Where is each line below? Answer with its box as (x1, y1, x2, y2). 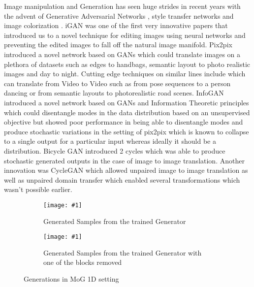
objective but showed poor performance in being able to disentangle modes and (4, 117, 243, 127)
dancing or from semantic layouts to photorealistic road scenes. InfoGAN (4, 88, 224, 98)
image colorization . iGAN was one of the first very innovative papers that (4, 20, 228, 31)
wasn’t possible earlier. (4, 184, 72, 194)
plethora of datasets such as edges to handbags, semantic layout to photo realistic (4, 59, 250, 69)
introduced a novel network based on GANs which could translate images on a (4, 49, 241, 59)
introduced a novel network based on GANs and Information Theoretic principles (4, 97, 249, 107)
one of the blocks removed (43, 257, 122, 267)
